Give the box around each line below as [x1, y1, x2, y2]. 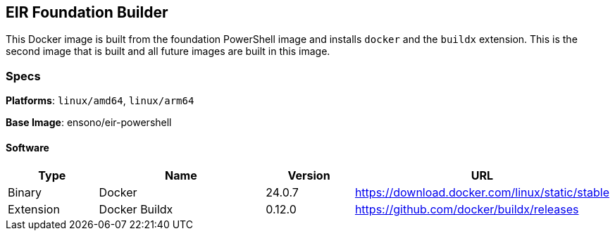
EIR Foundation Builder [6, 4, 168, 21]
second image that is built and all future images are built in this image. [6, 45, 330, 58]
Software [6, 141, 49, 154]
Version [287, 168, 330, 183]
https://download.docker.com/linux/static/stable [354, 185, 609, 200]
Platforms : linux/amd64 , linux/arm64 [6, 94, 194, 107]
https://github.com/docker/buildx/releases [354, 202, 579, 217]
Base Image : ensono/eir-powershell [6, 116, 172, 129]
